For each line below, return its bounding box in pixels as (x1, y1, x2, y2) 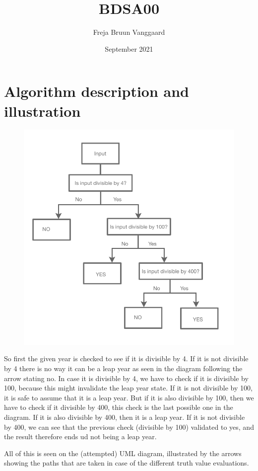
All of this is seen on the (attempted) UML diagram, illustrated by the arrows (4, 448, 242, 458)
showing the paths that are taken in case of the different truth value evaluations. (4, 458, 249, 468)
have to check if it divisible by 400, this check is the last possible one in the (4, 402, 233, 412)
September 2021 (105, 43, 153, 54)
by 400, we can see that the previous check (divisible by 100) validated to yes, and (4, 421, 254, 432)
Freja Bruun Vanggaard (93, 27, 165, 37)
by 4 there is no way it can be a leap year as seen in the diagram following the (4, 363, 243, 374)
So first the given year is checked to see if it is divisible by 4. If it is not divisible (4, 353, 249, 364)
